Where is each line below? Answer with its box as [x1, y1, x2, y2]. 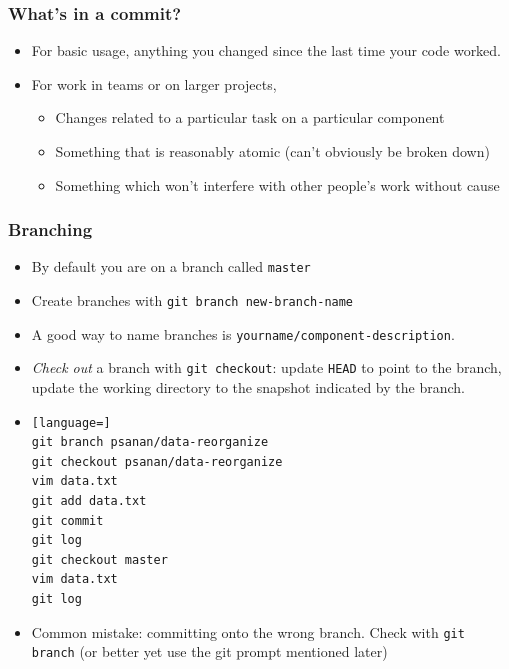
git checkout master [31, 552, 168, 567]
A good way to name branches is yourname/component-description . [31, 323, 455, 344]
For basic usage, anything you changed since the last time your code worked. [31, 40, 502, 61]
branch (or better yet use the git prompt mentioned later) [31, 641, 388, 662]
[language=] [31, 415, 111, 430]
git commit [31, 513, 104, 528]
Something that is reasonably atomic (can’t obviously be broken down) [55, 141, 490, 161]
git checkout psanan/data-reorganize [31, 454, 283, 469]
